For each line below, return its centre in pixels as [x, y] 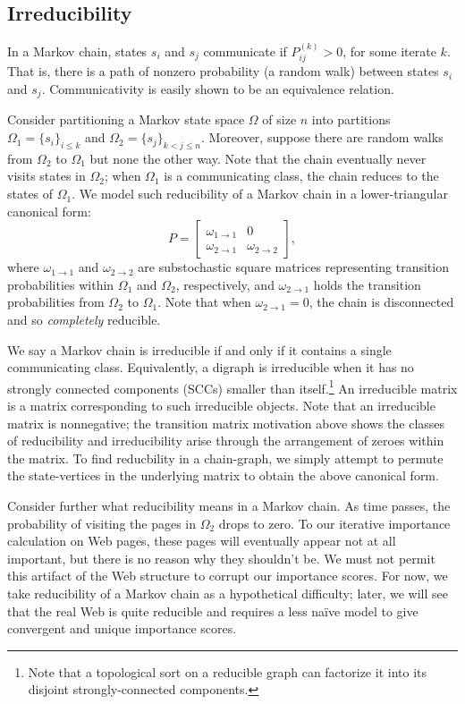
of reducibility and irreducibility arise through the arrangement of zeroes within [226, 441]
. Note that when [204, 302]
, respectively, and [225, 284]
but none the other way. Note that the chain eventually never [258, 158]
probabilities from [56, 302]
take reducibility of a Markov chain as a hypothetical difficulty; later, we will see [228, 593]
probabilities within [61, 284]
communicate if [245, 51]
